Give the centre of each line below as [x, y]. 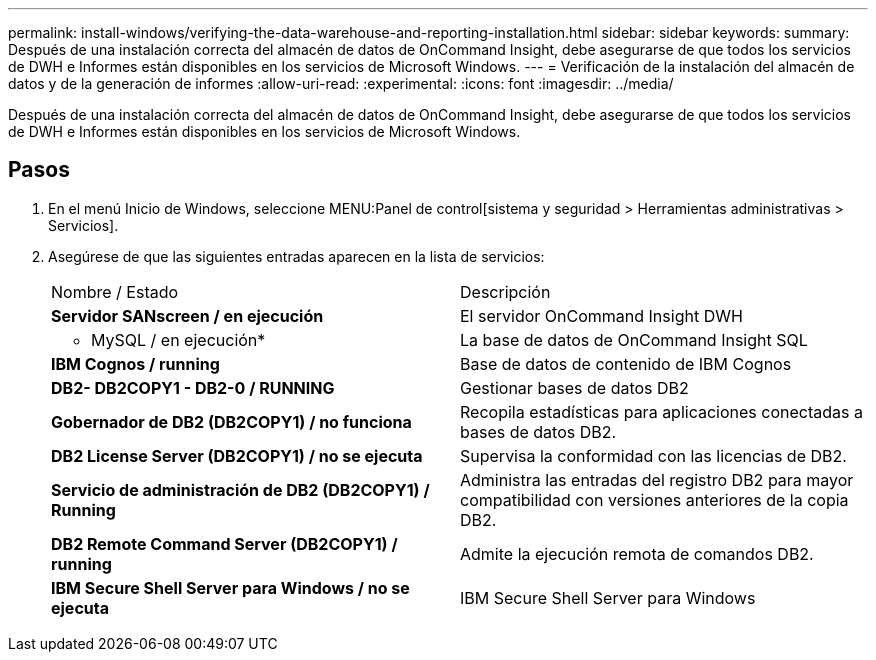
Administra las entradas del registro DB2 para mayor [657, 479]
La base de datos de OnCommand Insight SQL [634, 339]
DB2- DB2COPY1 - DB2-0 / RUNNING [193, 387]
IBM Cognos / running [135, 363]
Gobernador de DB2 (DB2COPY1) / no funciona [231, 421]
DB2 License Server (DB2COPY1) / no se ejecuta [237, 455]
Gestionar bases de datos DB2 [574, 387]
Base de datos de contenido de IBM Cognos [626, 363]
